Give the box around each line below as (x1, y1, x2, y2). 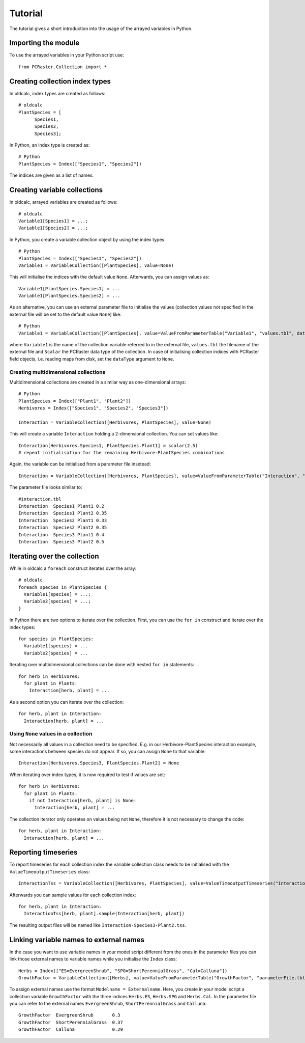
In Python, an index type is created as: (9, 142, 90, 148)
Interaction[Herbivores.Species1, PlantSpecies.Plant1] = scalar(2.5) (18, 443, 198, 448)
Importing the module (9, 39, 80, 47)
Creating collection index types (9, 77, 111, 86)
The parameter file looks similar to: (9, 484, 82, 490)
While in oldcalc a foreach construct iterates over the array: (9, 565, 137, 571)
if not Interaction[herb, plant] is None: (28, 798, 137, 804)
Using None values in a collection (9, 730, 93, 737)
